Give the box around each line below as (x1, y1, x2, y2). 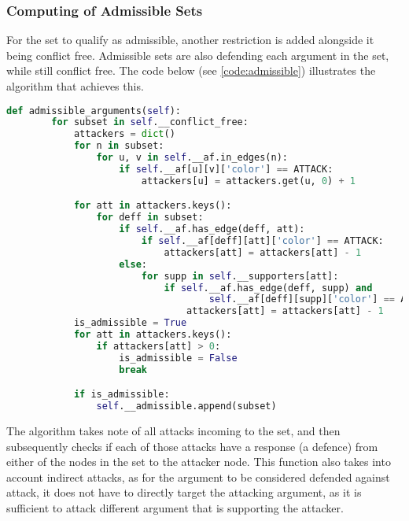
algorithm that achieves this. (6, 78, 144, 94)
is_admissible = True (73, 317, 187, 329)
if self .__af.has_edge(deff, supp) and (164, 282, 373, 294)
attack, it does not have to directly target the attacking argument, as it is (6, 484, 362, 501)
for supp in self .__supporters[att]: (141, 270, 339, 282)
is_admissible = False (119, 352, 238, 364)
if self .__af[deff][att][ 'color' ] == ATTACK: (141, 235, 384, 246)
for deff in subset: (96, 212, 204, 224)
